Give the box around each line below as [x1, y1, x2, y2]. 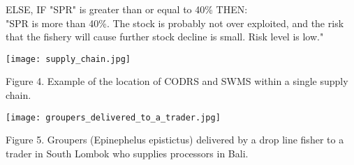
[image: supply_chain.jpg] [6, 54, 131, 64]
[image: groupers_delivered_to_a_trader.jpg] [6, 112, 221, 123]
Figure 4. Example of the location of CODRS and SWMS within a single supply [6, 74, 348, 88]
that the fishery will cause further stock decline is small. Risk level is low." [6, 29, 324, 44]
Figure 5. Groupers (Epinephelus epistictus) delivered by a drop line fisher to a [6, 132, 344, 147]
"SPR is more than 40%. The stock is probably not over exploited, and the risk [6, 15, 344, 30]
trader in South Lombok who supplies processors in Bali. [6, 146, 249, 160]
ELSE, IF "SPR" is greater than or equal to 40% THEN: [6, 2, 248, 16]
